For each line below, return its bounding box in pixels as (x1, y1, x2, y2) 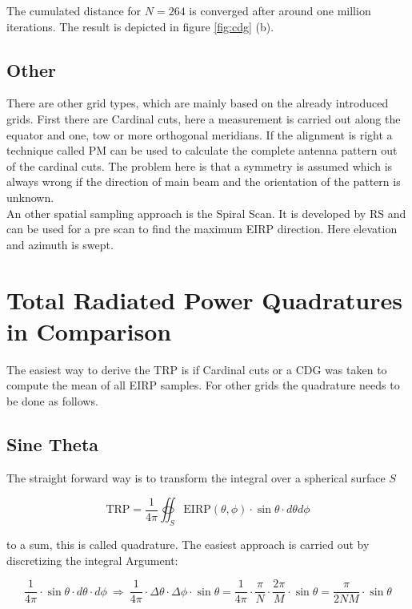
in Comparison (6, 314, 172, 347)
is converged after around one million (189, 2, 371, 18)
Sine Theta (6, 431, 99, 456)
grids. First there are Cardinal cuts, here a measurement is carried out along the (6, 110, 401, 127)
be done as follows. (6, 392, 98, 409)
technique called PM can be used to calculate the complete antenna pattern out (6, 142, 398, 159)
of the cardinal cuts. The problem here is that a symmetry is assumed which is (6, 157, 393, 174)
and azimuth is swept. (6, 236, 114, 252)
